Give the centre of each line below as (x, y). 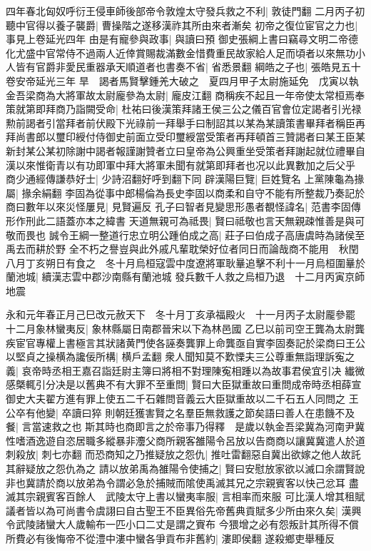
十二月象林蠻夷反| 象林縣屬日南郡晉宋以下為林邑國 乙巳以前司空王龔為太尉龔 (185, 329)
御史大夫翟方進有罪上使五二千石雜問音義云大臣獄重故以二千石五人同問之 (176, 399)
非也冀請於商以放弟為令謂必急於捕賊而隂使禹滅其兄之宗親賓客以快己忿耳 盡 (182, 482)
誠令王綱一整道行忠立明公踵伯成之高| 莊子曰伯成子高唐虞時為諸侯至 (207, 234)
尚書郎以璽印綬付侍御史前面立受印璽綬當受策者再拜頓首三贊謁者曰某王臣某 (190, 137)
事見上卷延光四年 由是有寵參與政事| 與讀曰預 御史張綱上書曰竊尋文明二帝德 (182, 39)
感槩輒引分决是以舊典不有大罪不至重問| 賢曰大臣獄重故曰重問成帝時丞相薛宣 (184, 384)
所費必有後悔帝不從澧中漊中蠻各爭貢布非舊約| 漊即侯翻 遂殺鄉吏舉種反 (171, 538)
